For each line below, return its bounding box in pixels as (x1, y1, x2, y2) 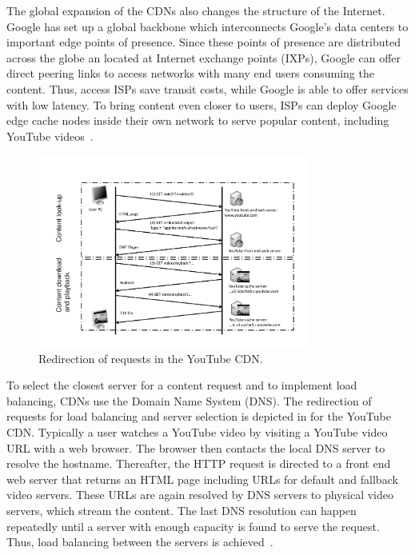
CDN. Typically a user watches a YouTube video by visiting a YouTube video (6, 424, 388, 441)
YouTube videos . (6, 127, 94, 144)
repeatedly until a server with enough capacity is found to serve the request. (6, 517, 380, 534)
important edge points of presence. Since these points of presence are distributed (6, 34, 401, 50)
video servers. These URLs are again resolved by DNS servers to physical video (6, 486, 393, 503)
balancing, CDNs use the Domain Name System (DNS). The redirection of (6, 392, 372, 409)
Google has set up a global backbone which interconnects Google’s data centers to (6, 18, 409, 34)
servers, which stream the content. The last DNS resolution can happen (6, 502, 357, 518)
